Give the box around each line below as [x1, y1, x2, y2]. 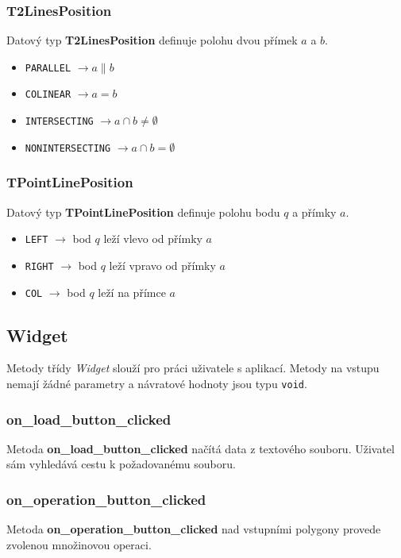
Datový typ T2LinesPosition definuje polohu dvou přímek [6, 32, 298, 48]
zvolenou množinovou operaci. [6, 536, 152, 552]
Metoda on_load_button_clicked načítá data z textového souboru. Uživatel [6, 440, 395, 456]
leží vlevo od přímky [103, 230, 202, 247]
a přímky [292, 203, 337, 220]
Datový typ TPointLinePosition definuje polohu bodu [6, 203, 280, 220]
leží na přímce [98, 283, 166, 300]
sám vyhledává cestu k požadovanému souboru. [6, 456, 236, 472]
